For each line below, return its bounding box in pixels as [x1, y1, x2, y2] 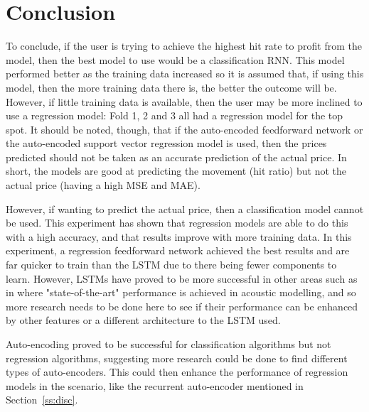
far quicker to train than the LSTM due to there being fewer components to [6, 257, 337, 272]
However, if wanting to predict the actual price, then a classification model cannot [6, 201, 364, 216]
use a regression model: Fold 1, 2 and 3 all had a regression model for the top [6, 108, 343, 123]
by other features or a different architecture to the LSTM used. [6, 313, 281, 327]
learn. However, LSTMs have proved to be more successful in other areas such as [6, 271, 358, 286]
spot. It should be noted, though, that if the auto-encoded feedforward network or [6, 121, 363, 136]
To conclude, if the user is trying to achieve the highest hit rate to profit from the [6, 38, 362, 53]
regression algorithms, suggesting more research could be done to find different [6, 350, 348, 365]
